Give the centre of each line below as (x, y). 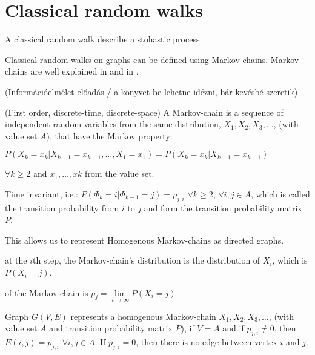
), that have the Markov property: (109, 135)
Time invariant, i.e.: (41, 194)
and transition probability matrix (111, 328)
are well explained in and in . (85, 71)
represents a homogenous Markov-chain (143, 316)
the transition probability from (62, 207)
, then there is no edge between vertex (207, 342)
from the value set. (120, 174)
